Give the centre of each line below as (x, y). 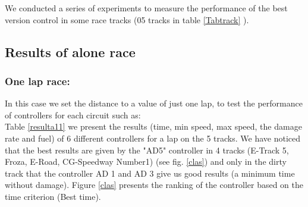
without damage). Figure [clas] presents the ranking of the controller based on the (154, 185)
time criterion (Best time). (53, 196)
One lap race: (37, 81)
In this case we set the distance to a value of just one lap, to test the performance (154, 103)
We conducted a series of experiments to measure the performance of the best (146, 8)
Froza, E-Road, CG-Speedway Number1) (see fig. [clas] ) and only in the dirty (146, 161)
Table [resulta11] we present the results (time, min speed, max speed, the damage (153, 126)
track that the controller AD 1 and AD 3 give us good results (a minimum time (150, 173)
